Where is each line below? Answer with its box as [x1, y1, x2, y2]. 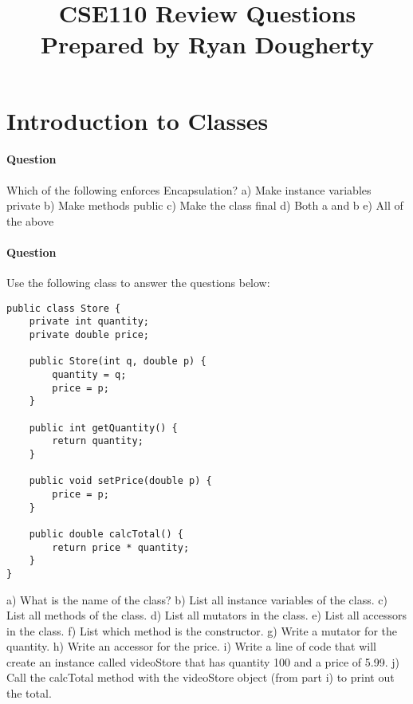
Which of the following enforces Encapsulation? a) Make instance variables [6, 181, 372, 198]
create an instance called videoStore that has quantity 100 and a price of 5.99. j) [6, 653, 399, 670]
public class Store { [6, 302, 121, 314]
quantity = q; [52, 369, 127, 380]
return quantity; [52, 435, 144, 447]
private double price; [29, 329, 149, 341]
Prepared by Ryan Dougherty [41, 28, 374, 61]
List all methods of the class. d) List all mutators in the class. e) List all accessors [6, 607, 407, 623]
